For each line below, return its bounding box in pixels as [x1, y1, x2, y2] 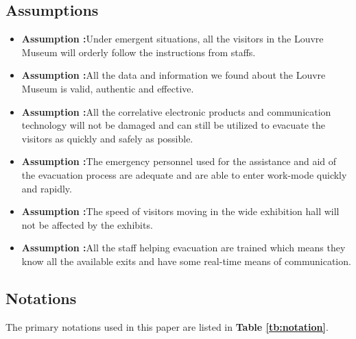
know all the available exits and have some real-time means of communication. [21, 253, 351, 268]
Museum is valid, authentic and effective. [21, 81, 194, 95]
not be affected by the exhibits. [21, 217, 153, 231]
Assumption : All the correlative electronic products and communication [21, 104, 331, 118]
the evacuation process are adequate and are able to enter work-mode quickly [21, 167, 347, 181]
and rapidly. [21, 181, 72, 195]
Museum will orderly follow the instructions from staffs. [21, 45, 256, 59]
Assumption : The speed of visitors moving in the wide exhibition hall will [21, 204, 340, 218]
